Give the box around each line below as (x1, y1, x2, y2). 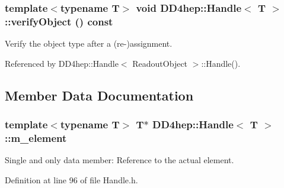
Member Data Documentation (5, 86, 194, 104)
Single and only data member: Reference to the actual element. (5, 154, 234, 166)
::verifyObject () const (5, 14, 113, 28)
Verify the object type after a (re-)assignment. (5, 37, 173, 50)
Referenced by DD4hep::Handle (5, 57, 119, 69)
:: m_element (5, 130, 67, 145)
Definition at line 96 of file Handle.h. (5, 173, 138, 186)
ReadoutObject (132, 57, 188, 69)
